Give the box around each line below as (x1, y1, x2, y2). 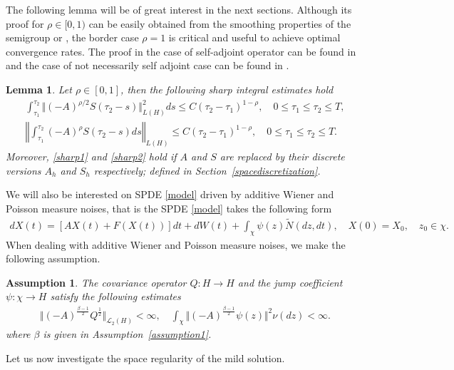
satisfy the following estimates (50, 289, 181, 304)
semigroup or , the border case (6, 30, 139, 45)
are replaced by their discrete (220, 149, 345, 164)
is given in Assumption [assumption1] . (43, 327, 212, 341)
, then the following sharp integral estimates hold (120, 81, 334, 96)
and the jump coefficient (237, 274, 343, 289)
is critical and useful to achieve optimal (168, 30, 341, 45)
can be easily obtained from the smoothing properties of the (88, 16, 351, 31)
